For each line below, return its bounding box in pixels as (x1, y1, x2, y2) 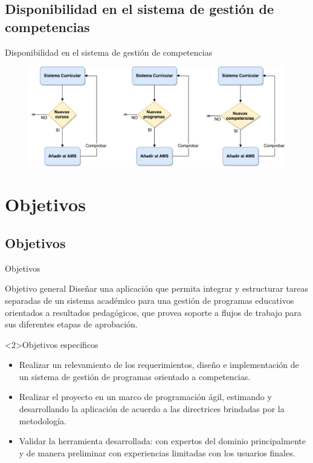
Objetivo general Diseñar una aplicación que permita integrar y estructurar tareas (5, 282, 309, 295)
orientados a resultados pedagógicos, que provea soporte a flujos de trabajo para (5, 306, 302, 318)
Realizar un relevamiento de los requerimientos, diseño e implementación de (19, 358, 299, 371)
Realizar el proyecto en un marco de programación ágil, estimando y (19, 390, 272, 403)
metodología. (19, 414, 66, 427)
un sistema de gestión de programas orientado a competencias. (19, 370, 251, 383)
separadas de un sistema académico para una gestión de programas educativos (5, 294, 294, 306)
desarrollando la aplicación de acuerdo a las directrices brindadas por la (19, 402, 285, 415)
